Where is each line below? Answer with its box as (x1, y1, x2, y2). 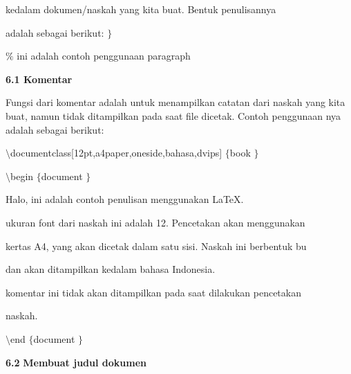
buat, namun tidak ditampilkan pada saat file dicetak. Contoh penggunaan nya (6, 108, 341, 123)
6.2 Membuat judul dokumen (6, 355, 146, 369)
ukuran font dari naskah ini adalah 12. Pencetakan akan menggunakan (6, 215, 305, 229)
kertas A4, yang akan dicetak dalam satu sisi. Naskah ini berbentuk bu (6, 238, 307, 253)
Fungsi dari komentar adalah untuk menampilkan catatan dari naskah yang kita (6, 95, 345, 109)
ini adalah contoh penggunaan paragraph (17, 48, 191, 63)
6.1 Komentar (6, 71, 73, 86)
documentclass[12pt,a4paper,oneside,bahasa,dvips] (10, 145, 222, 160)
